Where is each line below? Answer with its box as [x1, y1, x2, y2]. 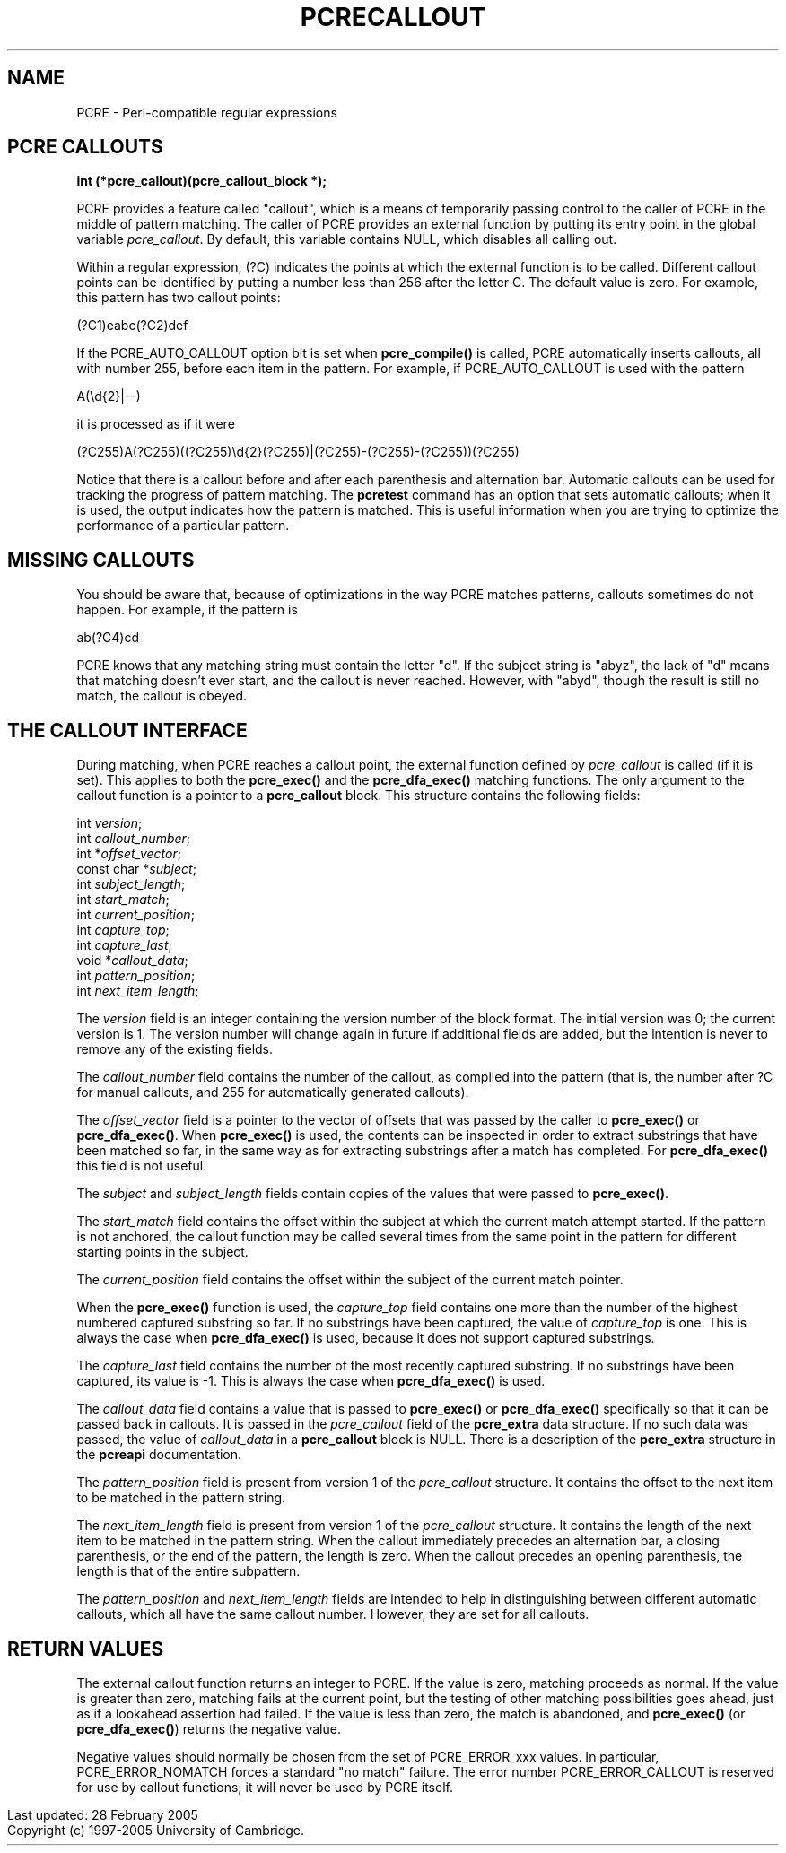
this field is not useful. [76, 1158, 207, 1174]
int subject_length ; [76, 876, 186, 892]
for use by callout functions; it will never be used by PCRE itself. [76, 1779, 453, 1795]
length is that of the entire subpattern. [76, 1563, 301, 1579]
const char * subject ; [76, 861, 196, 877]
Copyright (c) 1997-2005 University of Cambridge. [7, 1822, 305, 1838]
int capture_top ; [76, 922, 170, 938]
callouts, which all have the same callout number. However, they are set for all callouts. [76, 1606, 589, 1622]
